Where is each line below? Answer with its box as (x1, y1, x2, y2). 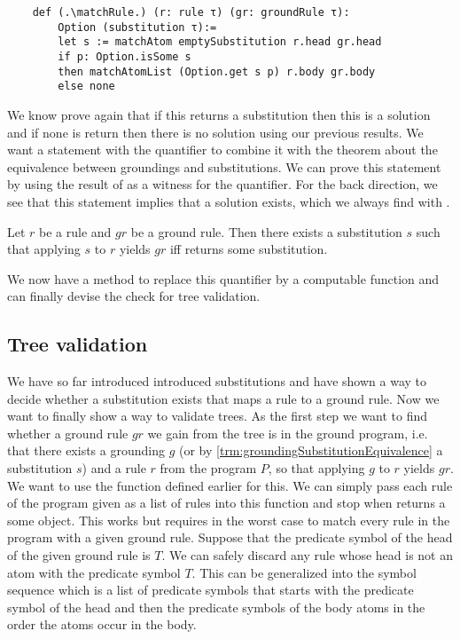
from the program (160, 459, 257, 477)
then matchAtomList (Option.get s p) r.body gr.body (58, 65, 376, 78)
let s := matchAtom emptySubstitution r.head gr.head (58, 35, 382, 49)
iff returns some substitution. (169, 240, 328, 258)
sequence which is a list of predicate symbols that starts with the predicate (7, 580, 414, 599)
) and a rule (82, 459, 146, 477)
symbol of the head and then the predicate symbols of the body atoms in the (7, 597, 425, 616)
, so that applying (268, 459, 365, 477)
